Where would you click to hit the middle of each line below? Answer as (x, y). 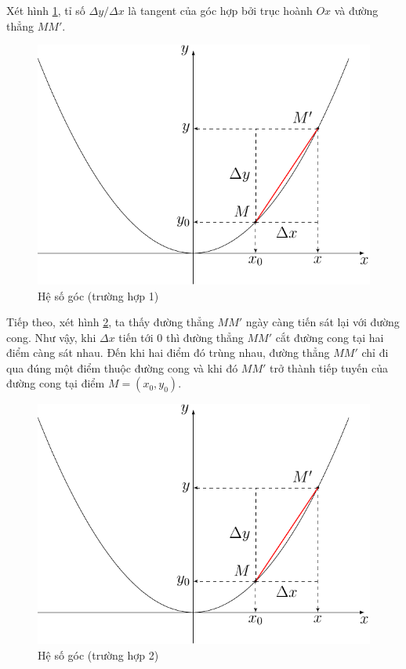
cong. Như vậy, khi (51, 337)
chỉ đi (375, 353)
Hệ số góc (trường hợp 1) (98, 295)
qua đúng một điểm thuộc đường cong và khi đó (122, 367)
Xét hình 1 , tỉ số (46, 10)
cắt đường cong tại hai (330, 337)
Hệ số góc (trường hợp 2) (98, 654)
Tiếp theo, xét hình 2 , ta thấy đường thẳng (110, 322)
